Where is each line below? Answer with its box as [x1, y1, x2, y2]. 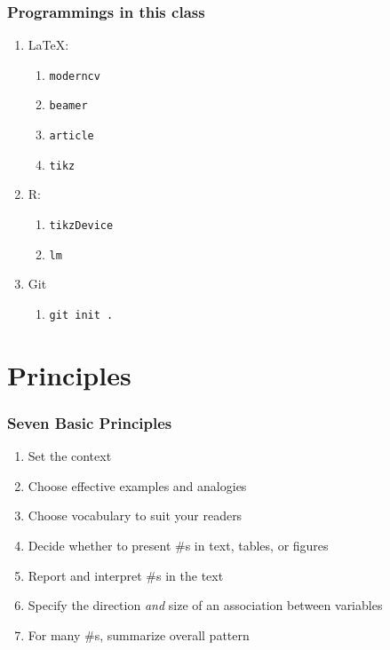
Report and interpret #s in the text [28, 566, 224, 584]
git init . [49, 308, 114, 321]
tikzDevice [49, 219, 114, 233]
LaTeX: [28, 36, 69, 54]
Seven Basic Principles [7, 411, 172, 433]
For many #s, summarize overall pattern [28, 625, 250, 644]
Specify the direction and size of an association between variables [28, 596, 383, 614]
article [49, 130, 94, 143]
